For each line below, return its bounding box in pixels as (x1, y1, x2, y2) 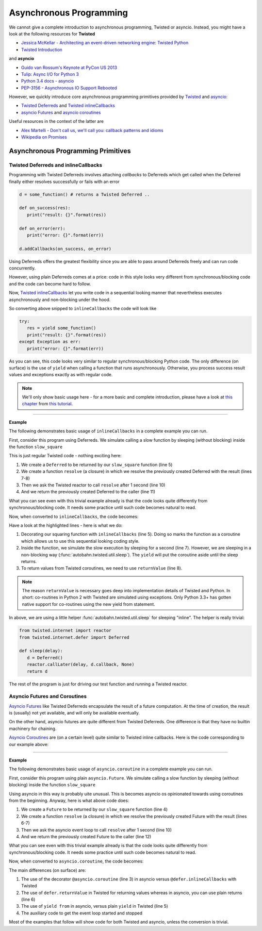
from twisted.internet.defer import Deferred (19, 634, 130, 640)
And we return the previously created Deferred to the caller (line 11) (21, 489, 155, 495)
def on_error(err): (19, 226, 65, 231)
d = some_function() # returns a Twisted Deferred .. (19, 192, 150, 197)
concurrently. (9, 265, 36, 271)
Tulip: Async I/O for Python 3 (21, 71, 79, 77)
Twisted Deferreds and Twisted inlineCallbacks (21, 102, 115, 109)
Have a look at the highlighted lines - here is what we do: (9, 522, 123, 528)
